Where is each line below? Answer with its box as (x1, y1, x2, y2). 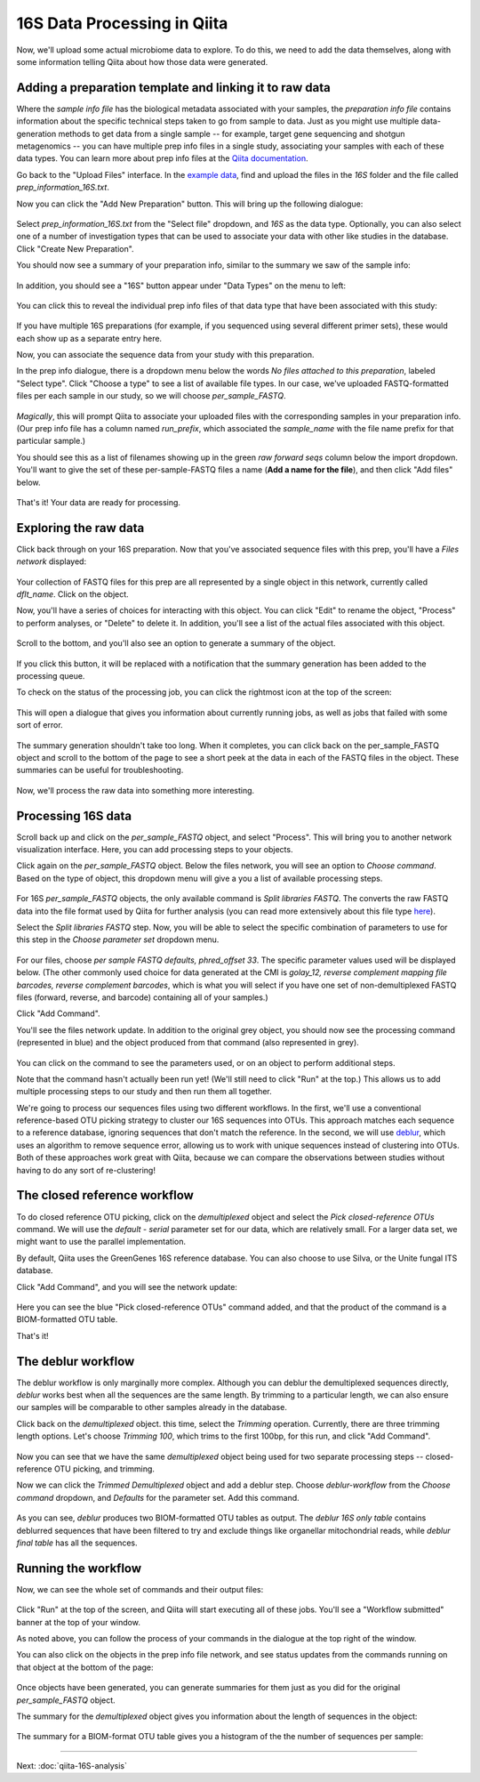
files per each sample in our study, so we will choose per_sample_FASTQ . (16, 391, 286, 401)
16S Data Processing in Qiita (16, 13, 228, 33)
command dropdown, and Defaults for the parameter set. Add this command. (16, 1492, 300, 1503)
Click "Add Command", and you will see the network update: (16, 1281, 237, 1292)
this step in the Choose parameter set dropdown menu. (16, 934, 220, 945)
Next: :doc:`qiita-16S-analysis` (16, 1760, 128, 1770)
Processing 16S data (16, 808, 132, 823)
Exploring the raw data (16, 520, 145, 536)
